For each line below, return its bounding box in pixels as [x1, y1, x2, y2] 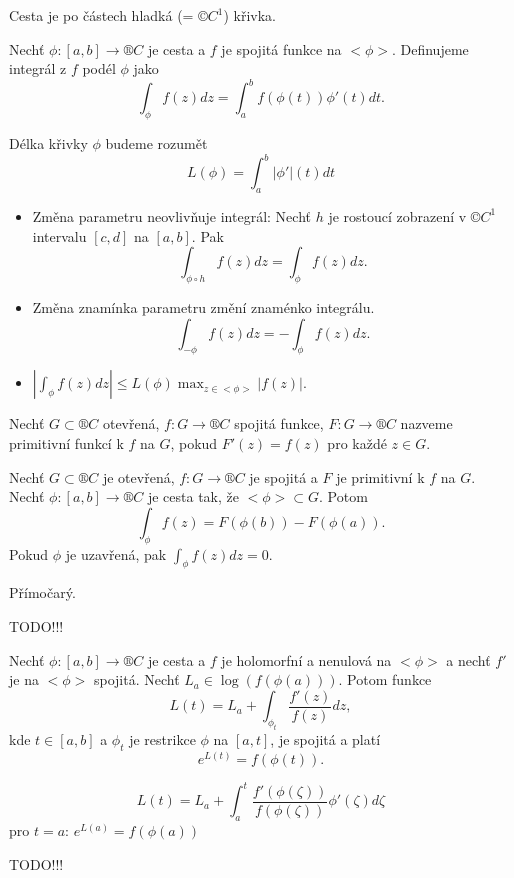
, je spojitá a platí [270, 728, 381, 749]
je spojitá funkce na [221, 38, 342, 59]
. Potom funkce [338, 669, 432, 690]
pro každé [327, 432, 387, 453]
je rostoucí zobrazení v [328, 205, 467, 226]
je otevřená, [102, 466, 175, 487]
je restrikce [129, 728, 196, 749]
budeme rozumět [105, 133, 208, 154]
